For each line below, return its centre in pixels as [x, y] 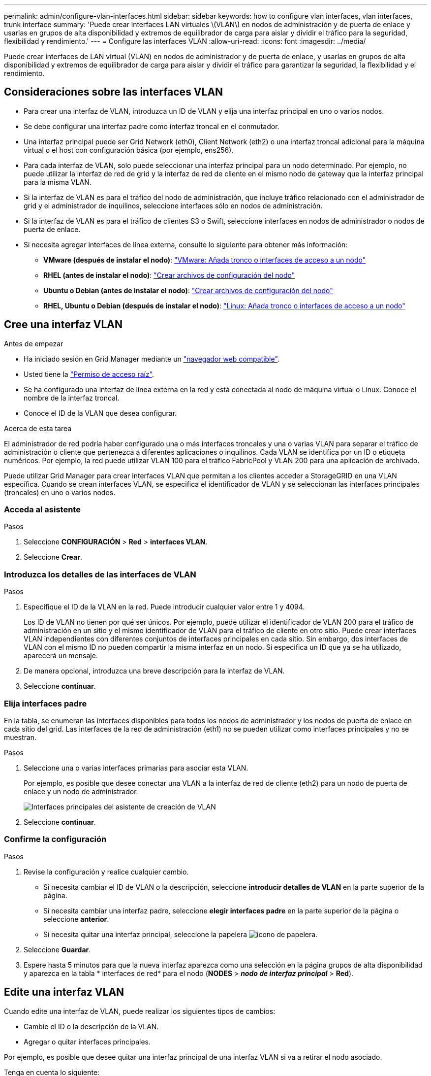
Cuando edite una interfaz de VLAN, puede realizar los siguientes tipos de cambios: [140, 1011]
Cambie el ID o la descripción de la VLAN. [91, 1026]
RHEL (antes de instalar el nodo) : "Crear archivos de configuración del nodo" [169, 275]
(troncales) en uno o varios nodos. [60, 492]
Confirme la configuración [55, 839]
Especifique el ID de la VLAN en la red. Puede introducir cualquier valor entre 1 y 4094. [164, 607]
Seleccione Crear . [53, 557]
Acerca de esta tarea [38, 428]
